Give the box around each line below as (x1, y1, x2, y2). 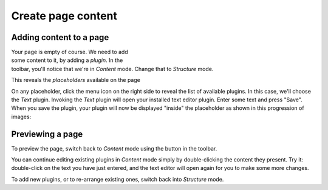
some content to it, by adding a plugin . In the (11, 56, 123, 64)
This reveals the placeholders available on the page (11, 76, 141, 84)
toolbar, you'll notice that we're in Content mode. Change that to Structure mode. (11, 65, 214, 72)
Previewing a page (11, 129, 83, 139)
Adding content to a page (11, 32, 109, 42)
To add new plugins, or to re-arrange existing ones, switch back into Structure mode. (11, 175, 224, 183)
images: (11, 113, 32, 120)
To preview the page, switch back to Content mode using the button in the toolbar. (11, 144, 217, 152)
